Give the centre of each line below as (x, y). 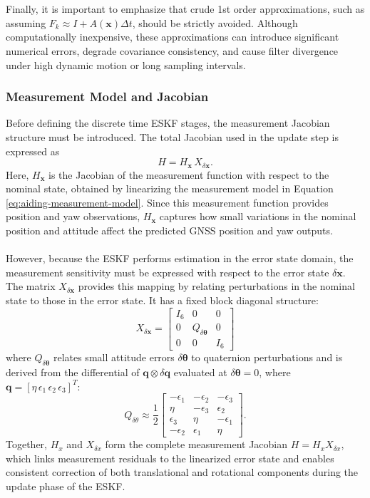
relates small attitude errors (114, 357)
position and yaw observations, (73, 216)
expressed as (33, 151)
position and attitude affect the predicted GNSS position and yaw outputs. (169, 230)
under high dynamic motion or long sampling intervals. (126, 64)
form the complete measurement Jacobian (196, 444)
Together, (26, 444)
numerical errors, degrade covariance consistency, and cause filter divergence (172, 50)
